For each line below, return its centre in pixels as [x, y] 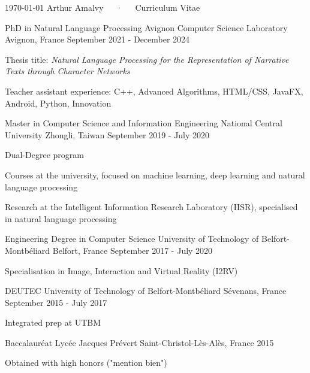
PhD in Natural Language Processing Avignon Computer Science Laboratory [146, 27]
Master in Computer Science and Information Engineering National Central [144, 123]
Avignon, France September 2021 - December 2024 [97, 39]
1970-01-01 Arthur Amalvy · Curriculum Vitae [103, 7]
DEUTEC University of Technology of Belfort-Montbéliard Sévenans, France [146, 291]
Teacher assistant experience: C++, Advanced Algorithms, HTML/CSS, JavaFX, [154, 91]
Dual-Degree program [44, 155]
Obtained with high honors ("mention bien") [86, 363]
